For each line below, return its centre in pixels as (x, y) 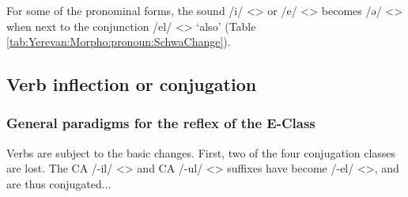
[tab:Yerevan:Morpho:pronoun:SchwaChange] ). (119, 42)
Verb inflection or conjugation (132, 84)
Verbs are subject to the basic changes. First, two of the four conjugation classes (201, 152)
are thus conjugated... (59, 183)
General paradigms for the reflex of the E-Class (161, 123)
